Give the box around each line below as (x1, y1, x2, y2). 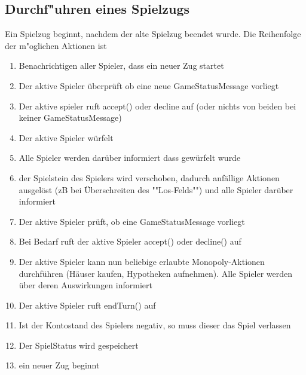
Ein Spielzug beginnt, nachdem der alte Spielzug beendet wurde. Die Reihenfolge (5, 28, 301, 40)
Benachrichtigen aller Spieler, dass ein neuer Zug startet (19, 59, 224, 72)
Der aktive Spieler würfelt (19, 131, 114, 144)
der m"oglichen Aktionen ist (5, 39, 107, 51)
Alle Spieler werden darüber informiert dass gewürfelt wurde (19, 151, 241, 164)
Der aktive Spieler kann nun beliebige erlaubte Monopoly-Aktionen (19, 255, 265, 267)
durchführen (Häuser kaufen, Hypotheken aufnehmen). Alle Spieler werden (19, 267, 293, 279)
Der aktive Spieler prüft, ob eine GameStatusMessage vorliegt (19, 215, 245, 227)
